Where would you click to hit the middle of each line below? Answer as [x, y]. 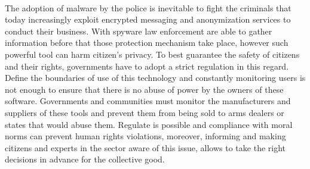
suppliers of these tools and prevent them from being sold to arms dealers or [145, 112]
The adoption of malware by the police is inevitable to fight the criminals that [148, 7]
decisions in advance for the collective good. [85, 159]
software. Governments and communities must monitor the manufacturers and [148, 101]
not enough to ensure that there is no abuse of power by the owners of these [144, 89]
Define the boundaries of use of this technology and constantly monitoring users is [155, 78]
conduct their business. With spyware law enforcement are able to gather [139, 31]
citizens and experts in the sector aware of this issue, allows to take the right [145, 147]
